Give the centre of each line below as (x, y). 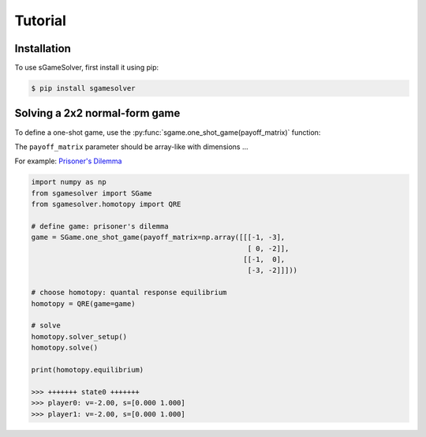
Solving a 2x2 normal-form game (97, 113)
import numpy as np (69, 182)
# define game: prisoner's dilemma (100, 226)
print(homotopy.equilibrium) (88, 370)
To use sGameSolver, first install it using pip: (87, 68)
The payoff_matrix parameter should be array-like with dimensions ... (131, 147)
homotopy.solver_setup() (79, 336)
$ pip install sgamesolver (83, 88)
